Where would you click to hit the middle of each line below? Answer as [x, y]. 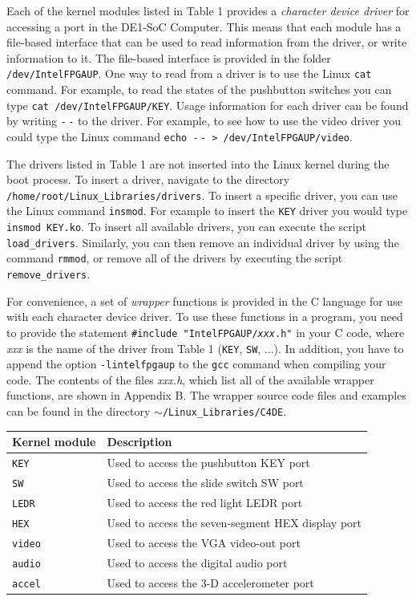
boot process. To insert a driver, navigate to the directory [148, 179]
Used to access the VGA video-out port [204, 542]
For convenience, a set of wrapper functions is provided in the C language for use [204, 300]
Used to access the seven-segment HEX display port [234, 522]
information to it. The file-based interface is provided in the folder [169, 57]
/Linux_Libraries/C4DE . [224, 411]
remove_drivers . [48, 274]
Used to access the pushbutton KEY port [208, 463]
